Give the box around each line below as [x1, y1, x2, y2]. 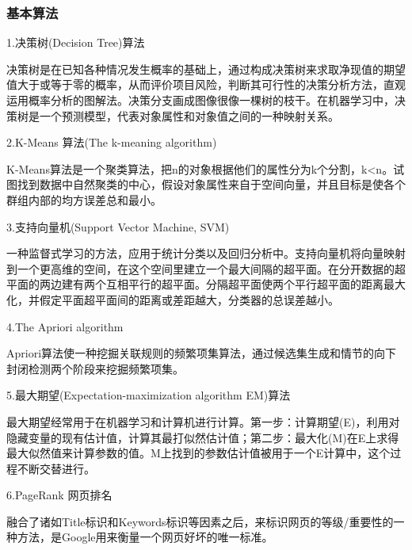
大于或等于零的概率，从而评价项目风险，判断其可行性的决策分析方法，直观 [17, 76, 406, 93]
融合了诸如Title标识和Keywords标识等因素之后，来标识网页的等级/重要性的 [6, 513, 394, 529]
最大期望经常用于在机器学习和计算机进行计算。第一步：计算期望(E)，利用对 [6, 413, 400, 430]
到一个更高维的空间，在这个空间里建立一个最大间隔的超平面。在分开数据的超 [6, 260, 406, 277]
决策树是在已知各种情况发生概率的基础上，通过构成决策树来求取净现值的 [6, 60, 383, 77]
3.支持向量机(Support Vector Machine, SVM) [6, 218, 230, 235]
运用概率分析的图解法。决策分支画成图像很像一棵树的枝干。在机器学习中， [6, 92, 395, 108]
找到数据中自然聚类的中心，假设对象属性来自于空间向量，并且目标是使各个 [17, 176, 406, 193]
